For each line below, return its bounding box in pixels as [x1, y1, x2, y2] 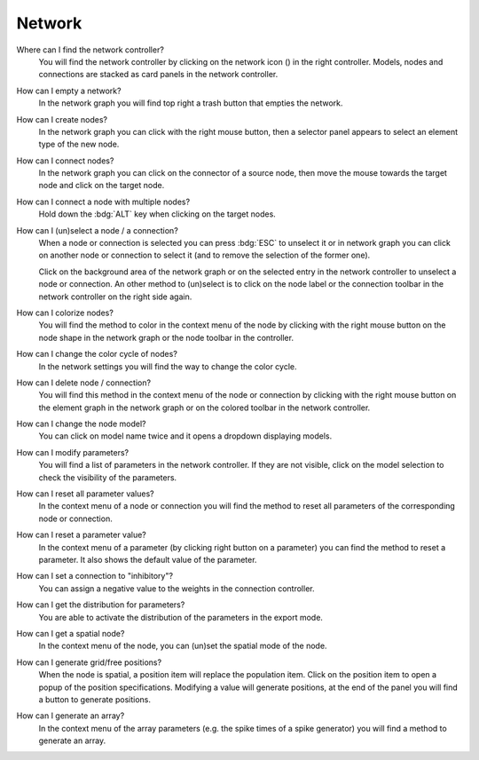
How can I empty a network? [16, 85, 122, 96]
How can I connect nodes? [16, 155, 114, 166]
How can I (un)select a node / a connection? [16, 225, 179, 235]
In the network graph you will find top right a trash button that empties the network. [38, 98, 343, 108]
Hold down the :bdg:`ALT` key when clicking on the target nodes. [38, 209, 277, 219]
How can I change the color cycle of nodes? [16, 349, 177, 360]
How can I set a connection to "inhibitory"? [16, 571, 173, 582]
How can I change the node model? [16, 418, 146, 430]
